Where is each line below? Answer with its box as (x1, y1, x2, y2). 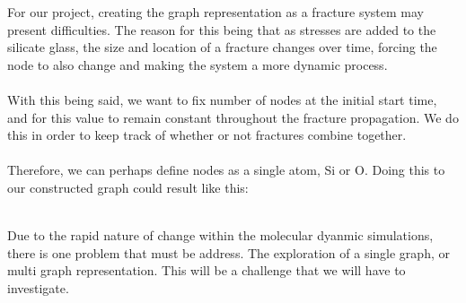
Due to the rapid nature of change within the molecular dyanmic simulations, (7, 226, 434, 245)
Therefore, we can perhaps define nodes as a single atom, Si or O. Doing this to (7, 160, 445, 179)
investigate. (7, 278, 69, 297)
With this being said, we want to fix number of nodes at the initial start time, (7, 90, 437, 108)
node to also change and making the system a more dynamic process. (7, 55, 388, 74)
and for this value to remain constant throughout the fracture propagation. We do (7, 108, 459, 126)
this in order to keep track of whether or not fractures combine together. (7, 126, 407, 144)
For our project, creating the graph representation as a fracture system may (7, 3, 425, 21)
